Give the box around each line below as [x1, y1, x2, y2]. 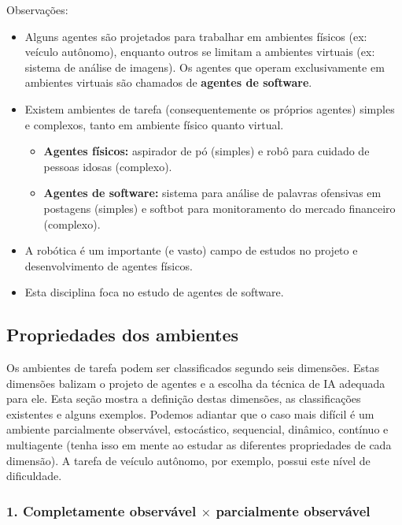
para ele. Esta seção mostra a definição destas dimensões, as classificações [6, 390, 361, 407]
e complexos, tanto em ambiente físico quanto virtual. [24, 116, 284, 132]
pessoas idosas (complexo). [43, 158, 172, 174]
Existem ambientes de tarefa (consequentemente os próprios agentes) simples [24, 100, 395, 117]
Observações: [6, 2, 68, 17]
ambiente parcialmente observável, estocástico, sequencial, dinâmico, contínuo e [6, 421, 389, 438]
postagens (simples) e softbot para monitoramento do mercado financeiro [43, 199, 396, 216]
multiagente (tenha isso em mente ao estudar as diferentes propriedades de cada [6, 437, 392, 453]
